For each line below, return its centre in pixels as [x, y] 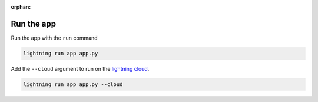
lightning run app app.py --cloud [73, 84]
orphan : [21, 7]
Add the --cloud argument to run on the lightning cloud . [80, 68]
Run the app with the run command [54, 38]
